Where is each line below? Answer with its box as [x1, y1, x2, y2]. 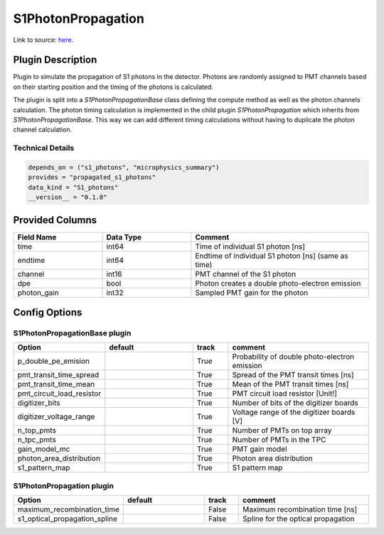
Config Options [13, 306, 82, 319]
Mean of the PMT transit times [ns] [232, 379, 349, 389]
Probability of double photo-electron [232, 352, 355, 362]
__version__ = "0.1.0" [28, 193, 107, 202]
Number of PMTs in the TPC [232, 435, 326, 445]
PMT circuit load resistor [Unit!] [232, 389, 337, 399]
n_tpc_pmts [17, 435, 56, 445]
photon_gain [17, 288, 60, 298]
